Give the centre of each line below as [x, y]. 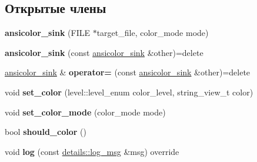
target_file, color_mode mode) [153, 33]
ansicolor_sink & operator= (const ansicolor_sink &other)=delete [128, 72]
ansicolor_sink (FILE [47, 33]
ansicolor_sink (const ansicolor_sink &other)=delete [104, 52]
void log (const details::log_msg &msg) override [92, 151]
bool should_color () [46, 132]
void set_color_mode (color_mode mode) [85, 112]
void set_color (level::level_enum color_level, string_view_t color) [129, 92]
